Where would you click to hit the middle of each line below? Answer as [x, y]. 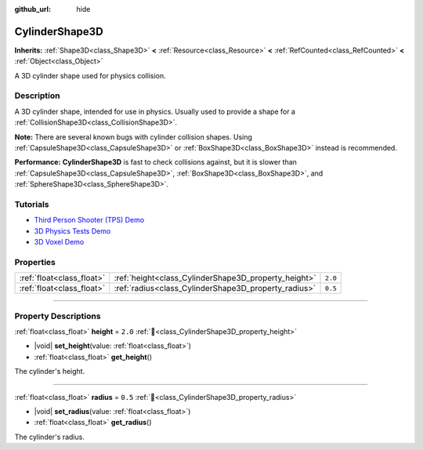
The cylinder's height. [50, 372]
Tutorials [32, 204]
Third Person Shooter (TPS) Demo [89, 220]
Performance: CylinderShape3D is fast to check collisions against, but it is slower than [156, 162]
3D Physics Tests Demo [72, 230]
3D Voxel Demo [59, 242]
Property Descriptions [58, 316]
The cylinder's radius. [50, 437]
